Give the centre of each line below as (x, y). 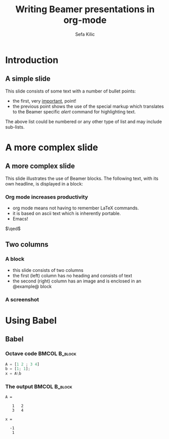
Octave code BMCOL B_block (41, 354)
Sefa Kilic (85, 34)
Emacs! (20, 219)
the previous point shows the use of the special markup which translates (88, 106)
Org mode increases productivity (47, 197)
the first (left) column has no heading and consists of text (72, 275)
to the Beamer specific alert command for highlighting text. (74, 112)
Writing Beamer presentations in (85, 9)
